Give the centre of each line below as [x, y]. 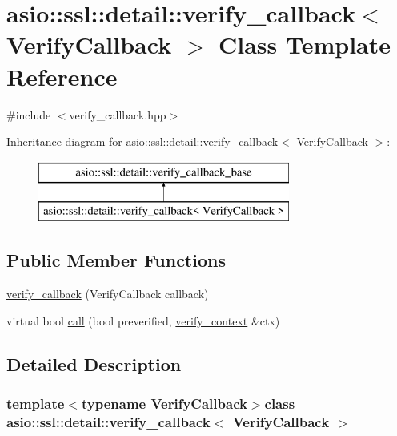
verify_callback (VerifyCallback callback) [108, 294]
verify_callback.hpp [118, 114]
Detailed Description [94, 363]
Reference [62, 76]
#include [29, 114]
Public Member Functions [116, 260]
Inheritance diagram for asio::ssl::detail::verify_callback [142, 141]
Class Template [304, 44]
